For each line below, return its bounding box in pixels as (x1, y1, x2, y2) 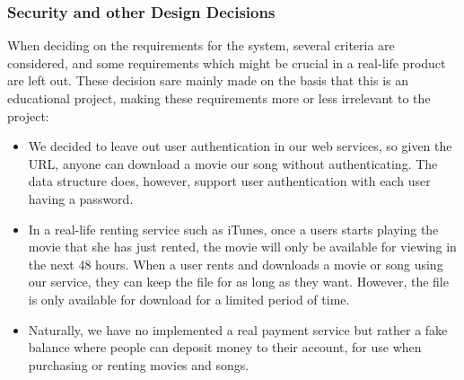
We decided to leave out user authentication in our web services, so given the (28, 137, 452, 155)
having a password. (28, 189, 134, 208)
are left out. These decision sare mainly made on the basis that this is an (7, 71, 409, 90)
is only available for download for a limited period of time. (28, 289, 350, 308)
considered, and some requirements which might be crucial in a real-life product (7, 53, 446, 72)
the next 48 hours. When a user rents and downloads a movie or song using (28, 254, 443, 273)
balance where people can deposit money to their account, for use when (28, 338, 422, 357)
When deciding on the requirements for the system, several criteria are (7, 36, 395, 55)
